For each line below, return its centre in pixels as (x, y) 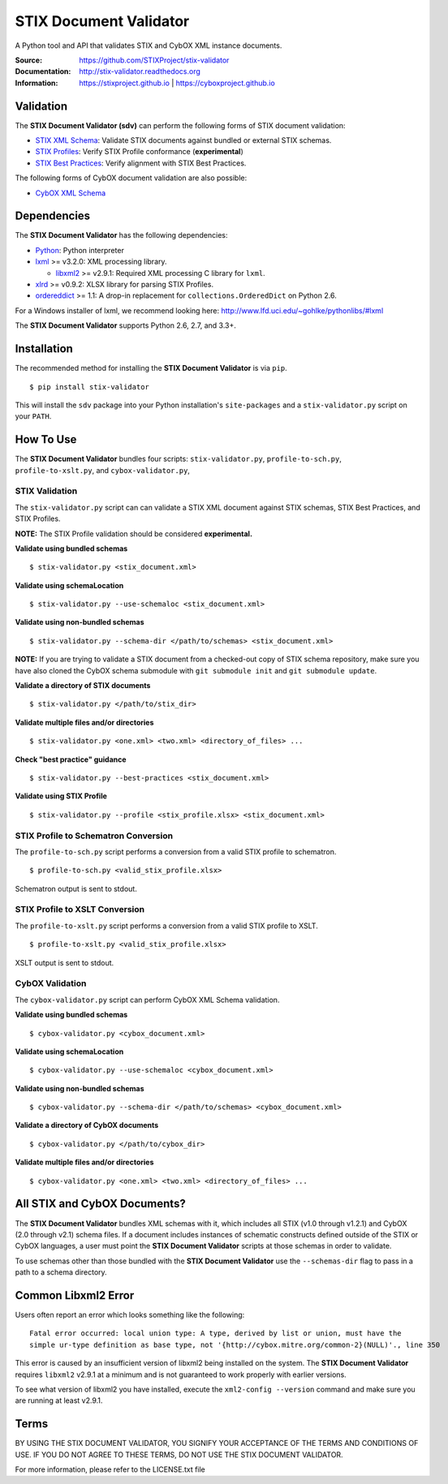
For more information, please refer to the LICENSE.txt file (110, 1469)
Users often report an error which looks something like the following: (130, 1315)
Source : (29, 60)
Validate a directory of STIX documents (83, 686)
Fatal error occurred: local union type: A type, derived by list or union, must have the (215, 1333)
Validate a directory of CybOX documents (87, 1125)
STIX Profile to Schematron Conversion (94, 836)
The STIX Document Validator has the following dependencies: (121, 235)
